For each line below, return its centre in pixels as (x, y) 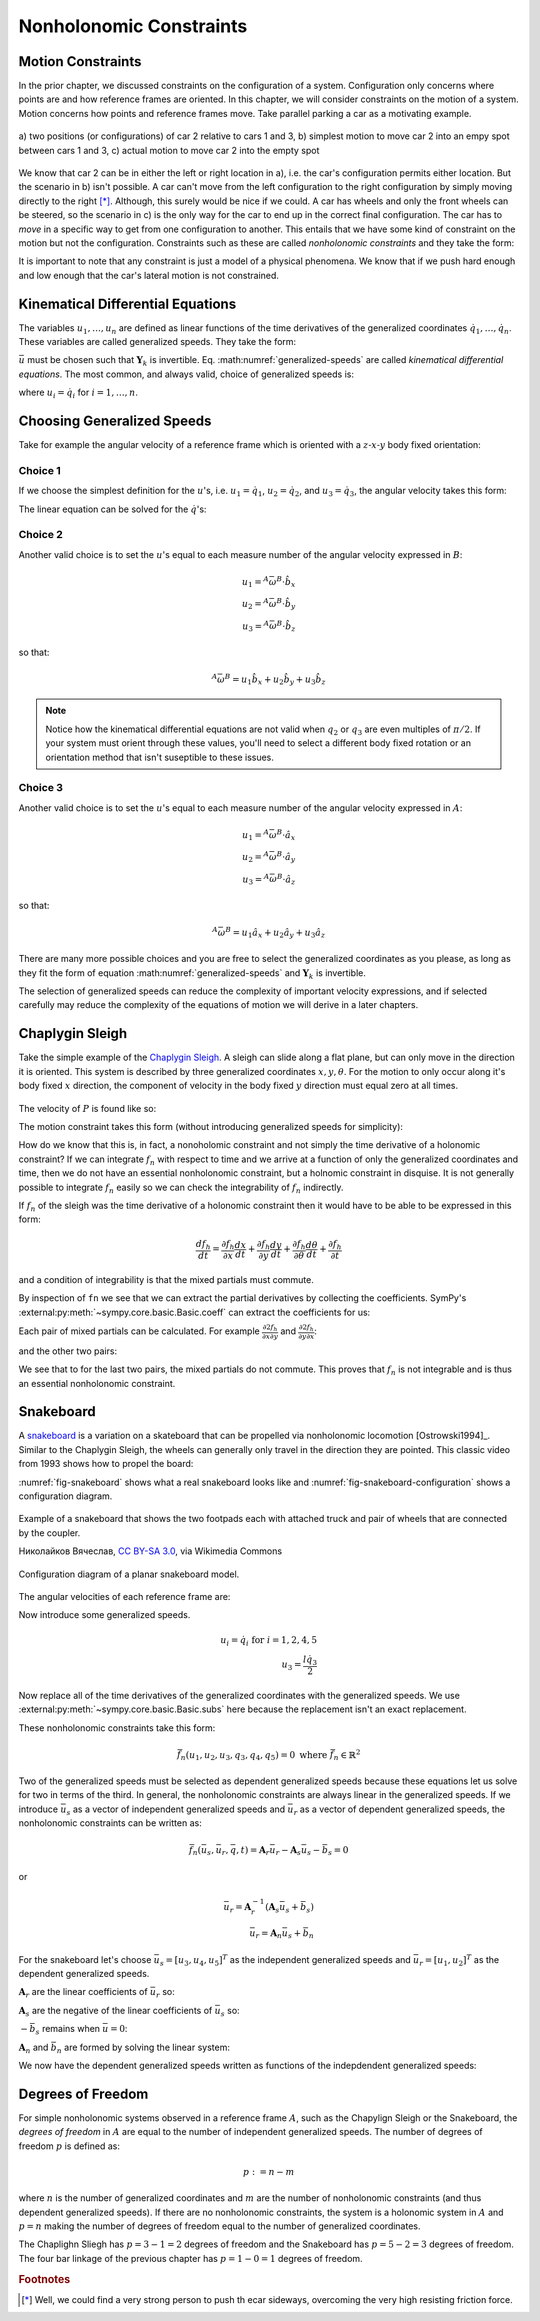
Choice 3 (41, 788)
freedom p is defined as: (69, 2146)
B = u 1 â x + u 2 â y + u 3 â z (275, 932)
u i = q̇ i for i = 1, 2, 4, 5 (269, 1641)
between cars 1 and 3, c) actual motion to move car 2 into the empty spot (169, 150)
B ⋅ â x (286, 835)
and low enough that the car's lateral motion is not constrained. (149, 275)
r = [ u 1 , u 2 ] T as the (459, 1960)
